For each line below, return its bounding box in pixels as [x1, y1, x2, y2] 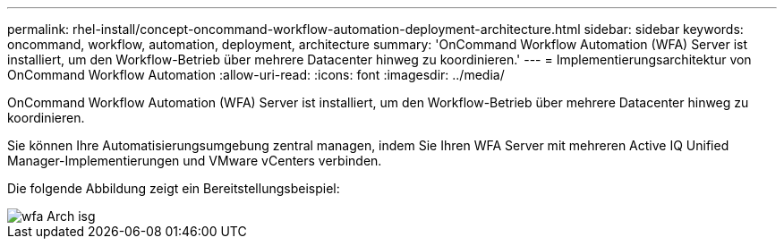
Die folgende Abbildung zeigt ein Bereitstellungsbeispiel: [7, 181, 340, 196]
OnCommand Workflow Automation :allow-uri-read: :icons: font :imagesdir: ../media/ [7, 67, 505, 82]
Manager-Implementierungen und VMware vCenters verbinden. [7, 153, 382, 168]
